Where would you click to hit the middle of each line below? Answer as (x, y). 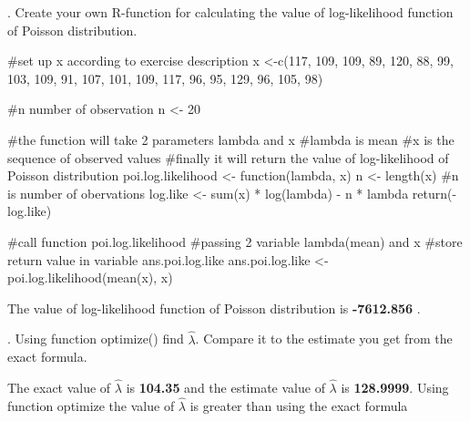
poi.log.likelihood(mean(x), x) (90, 277)
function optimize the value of (91, 405)
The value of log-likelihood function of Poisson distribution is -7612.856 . (214, 308)
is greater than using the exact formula (299, 405)
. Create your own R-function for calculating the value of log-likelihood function (230, 12)
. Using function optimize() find (96, 339)
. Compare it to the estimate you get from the (324, 339)
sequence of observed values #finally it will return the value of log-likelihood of (228, 157)
